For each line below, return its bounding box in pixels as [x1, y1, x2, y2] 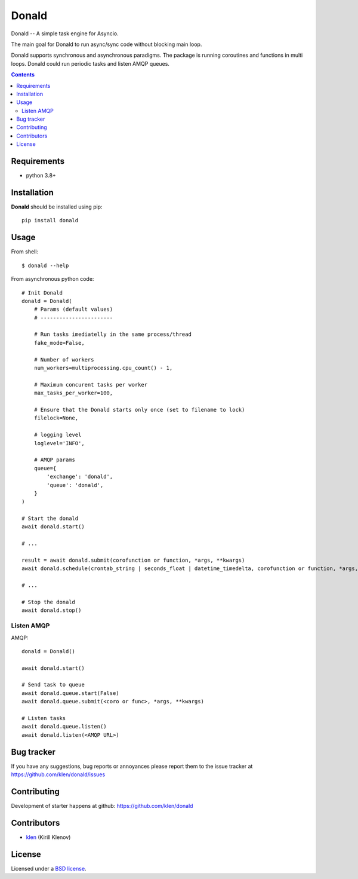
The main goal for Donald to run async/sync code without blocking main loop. [11, 41, 202, 48]
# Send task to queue [21, 681, 85, 688]
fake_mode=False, [33, 339, 85, 346]
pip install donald [21, 217, 79, 224]
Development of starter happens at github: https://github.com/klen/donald [11, 803, 193, 809]
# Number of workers [33, 356, 94, 363]
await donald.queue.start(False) [21, 690, 119, 696]
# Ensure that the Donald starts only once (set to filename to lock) [33, 406, 245, 413]
